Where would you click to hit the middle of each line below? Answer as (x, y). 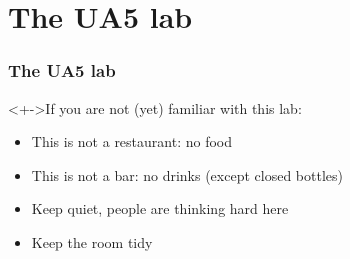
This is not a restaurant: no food (132, 141)
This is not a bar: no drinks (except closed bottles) (187, 174)
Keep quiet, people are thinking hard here (160, 208)
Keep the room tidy (92, 241)
